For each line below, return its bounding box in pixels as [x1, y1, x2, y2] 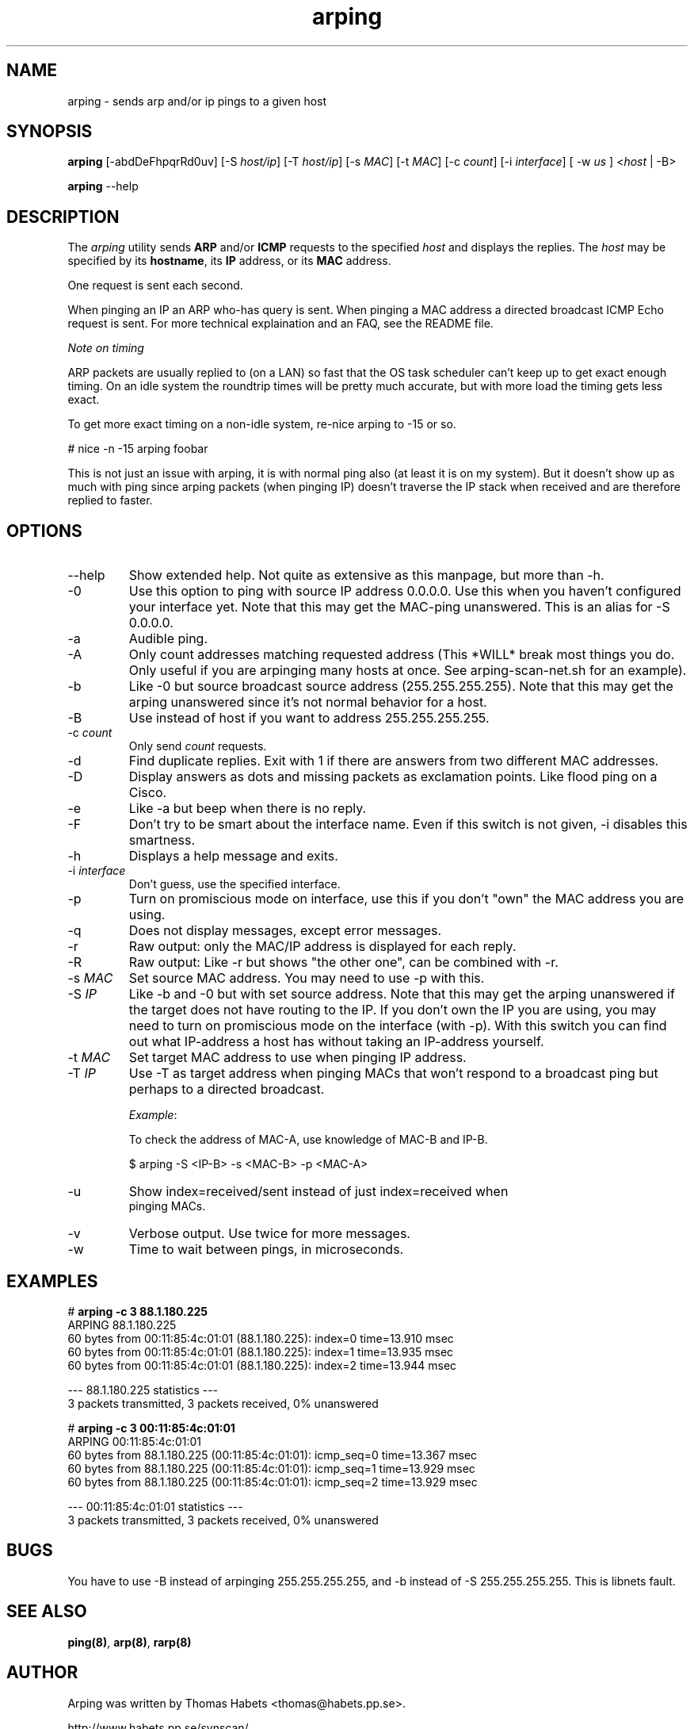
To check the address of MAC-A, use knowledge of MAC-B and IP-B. [128, 1133, 488, 1147]
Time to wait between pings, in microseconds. [128, 1241, 404, 1258]
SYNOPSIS [6, 121, 93, 142]
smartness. [128, 832, 196, 849]
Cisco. [128, 784, 167, 801]
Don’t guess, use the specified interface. [128, 877, 341, 891]
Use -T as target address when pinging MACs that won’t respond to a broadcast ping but [128, 1065, 658, 1082]
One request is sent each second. [67, 278, 243, 293]
